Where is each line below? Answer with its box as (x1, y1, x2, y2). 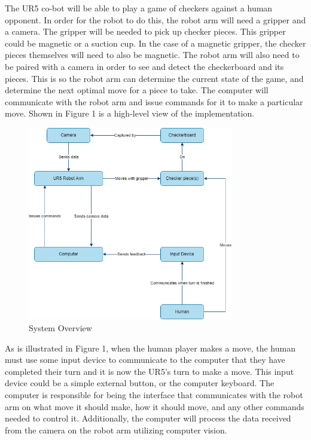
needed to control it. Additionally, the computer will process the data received (5, 412, 291, 424)
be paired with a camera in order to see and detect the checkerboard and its (5, 60, 284, 72)
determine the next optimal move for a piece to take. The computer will (5, 84, 269, 96)
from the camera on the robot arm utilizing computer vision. (5, 423, 227, 436)
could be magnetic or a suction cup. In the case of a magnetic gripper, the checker (5, 36, 306, 49)
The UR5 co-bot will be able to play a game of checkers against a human (5, 2, 273, 14)
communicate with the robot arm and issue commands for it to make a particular (5, 95, 303, 108)
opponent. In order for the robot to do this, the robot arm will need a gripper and (5, 13, 306, 26)
